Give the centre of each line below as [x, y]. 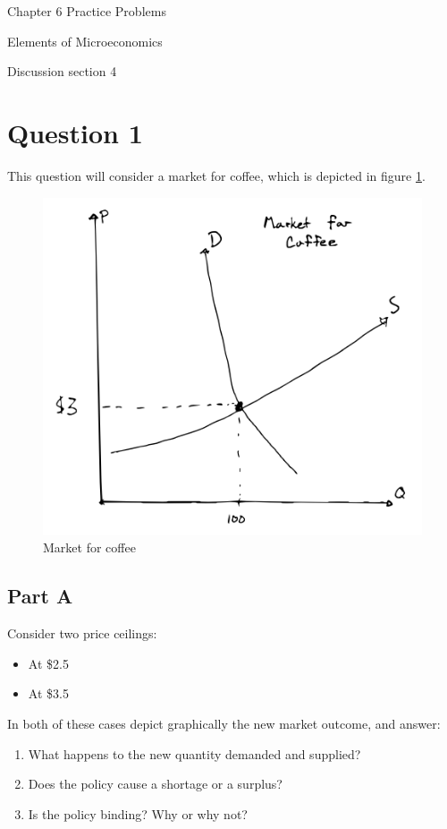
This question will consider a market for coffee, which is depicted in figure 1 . [216, 175]
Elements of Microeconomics [85, 41]
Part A [40, 596]
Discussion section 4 [62, 71]
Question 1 [75, 132]
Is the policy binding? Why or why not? [138, 813]
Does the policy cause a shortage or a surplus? [155, 784]
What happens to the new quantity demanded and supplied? [194, 753]
